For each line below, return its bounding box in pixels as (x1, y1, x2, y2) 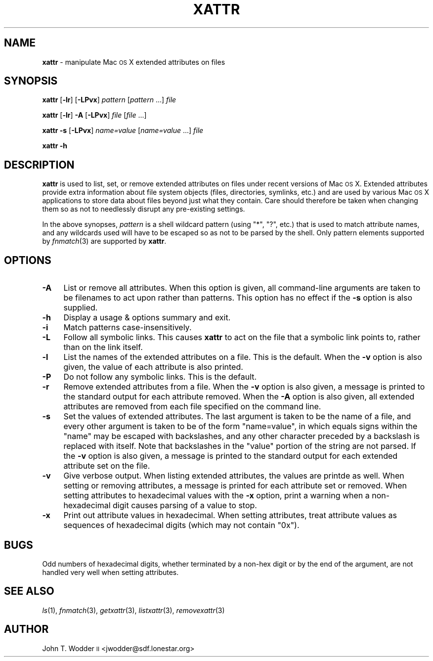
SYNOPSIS (4, 75, 58, 88)
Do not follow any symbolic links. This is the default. (63, 372, 257, 382)
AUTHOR (4, 623, 49, 636)
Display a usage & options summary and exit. (63, 312, 231, 323)
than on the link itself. (63, 342, 143, 353)
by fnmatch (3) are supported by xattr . (42, 237, 167, 246)
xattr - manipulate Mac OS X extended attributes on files (42, 57, 225, 66)
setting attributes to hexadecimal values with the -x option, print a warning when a (63, 490, 370, 501)
